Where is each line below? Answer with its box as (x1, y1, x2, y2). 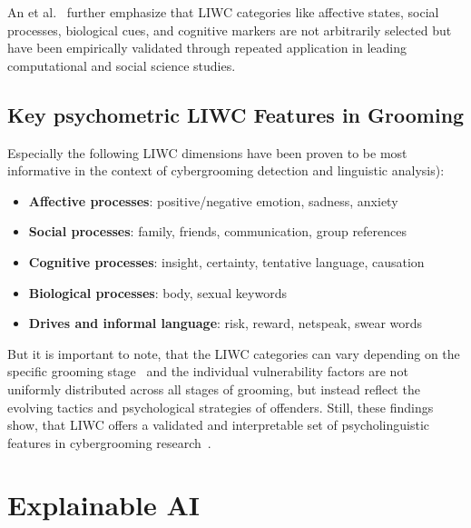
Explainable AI (7, 486, 200, 523)
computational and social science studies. (7, 55, 236, 75)
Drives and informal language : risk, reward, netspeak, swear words (28, 314, 423, 333)
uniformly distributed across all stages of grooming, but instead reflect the (7, 379, 420, 398)
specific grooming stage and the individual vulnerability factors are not (7, 362, 408, 381)
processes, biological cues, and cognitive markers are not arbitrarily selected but (7, 20, 452, 39)
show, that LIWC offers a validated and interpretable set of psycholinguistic (7, 415, 430, 434)
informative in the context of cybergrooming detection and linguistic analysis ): (7, 161, 445, 180)
